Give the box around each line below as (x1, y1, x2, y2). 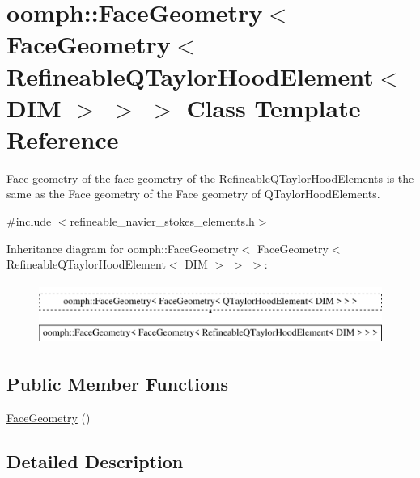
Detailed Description (6, 449, 184, 474)
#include (6, 213, 52, 230)
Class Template (186, 91, 361, 124)
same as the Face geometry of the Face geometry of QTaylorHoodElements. (6, 185, 380, 202)
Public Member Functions (6, 371, 228, 396)
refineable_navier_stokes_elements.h (70, 213, 255, 230)
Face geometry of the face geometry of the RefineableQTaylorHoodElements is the (6, 169, 414, 186)
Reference (6, 122, 119, 155)
